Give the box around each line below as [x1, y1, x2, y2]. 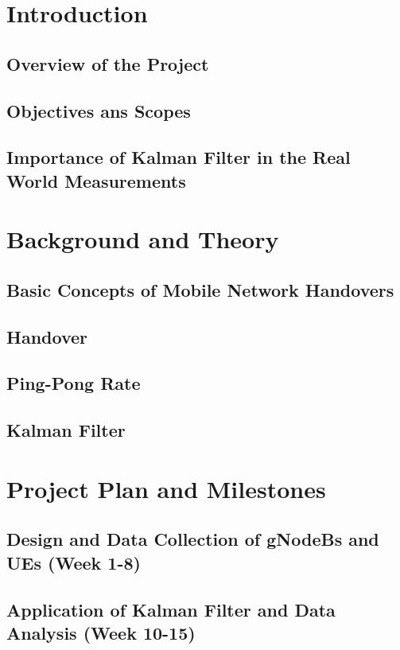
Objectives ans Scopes [6, 98, 191, 123]
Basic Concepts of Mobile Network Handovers [6, 277, 394, 302]
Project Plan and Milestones [6, 472, 326, 504]
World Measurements [6, 168, 186, 193]
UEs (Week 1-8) [6, 550, 141, 574]
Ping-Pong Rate [6, 371, 141, 395]
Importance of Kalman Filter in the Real [6, 145, 351, 169]
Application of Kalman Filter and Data [6, 597, 336, 621]
